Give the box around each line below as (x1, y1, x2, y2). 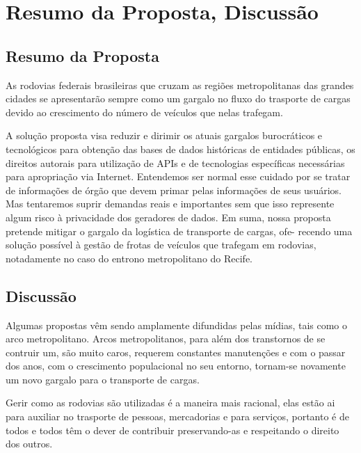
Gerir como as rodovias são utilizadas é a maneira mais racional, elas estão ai (6, 395, 335, 410)
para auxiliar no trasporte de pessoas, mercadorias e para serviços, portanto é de (6, 409, 349, 424)
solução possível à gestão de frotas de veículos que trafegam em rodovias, (6, 237, 316, 252)
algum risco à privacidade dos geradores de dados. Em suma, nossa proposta (6, 209, 331, 224)
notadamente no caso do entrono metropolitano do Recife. (6, 251, 253, 265)
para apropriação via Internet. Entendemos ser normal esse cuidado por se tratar (6, 169, 351, 184)
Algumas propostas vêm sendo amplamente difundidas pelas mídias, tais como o (6, 317, 348, 332)
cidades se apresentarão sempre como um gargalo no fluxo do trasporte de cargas (6, 91, 351, 106)
